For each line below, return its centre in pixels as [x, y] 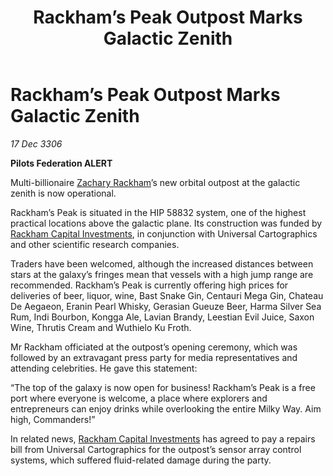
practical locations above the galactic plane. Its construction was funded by [166, 223]
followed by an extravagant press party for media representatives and [154, 357]
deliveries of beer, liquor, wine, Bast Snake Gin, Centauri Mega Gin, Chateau [167, 295]
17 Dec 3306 [36, 143]
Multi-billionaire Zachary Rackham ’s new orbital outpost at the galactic [155, 182]
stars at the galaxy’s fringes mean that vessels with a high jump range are [162, 274]
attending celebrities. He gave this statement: [104, 368]
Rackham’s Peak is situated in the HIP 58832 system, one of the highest [158, 212]
